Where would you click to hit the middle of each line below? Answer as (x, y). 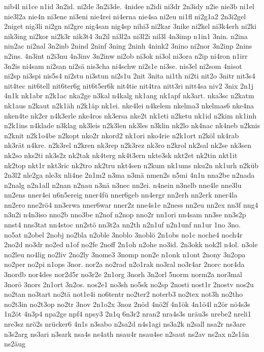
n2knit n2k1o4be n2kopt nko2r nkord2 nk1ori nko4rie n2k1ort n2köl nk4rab (122, 135)
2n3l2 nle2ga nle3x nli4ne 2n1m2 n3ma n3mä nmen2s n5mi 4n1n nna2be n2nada (129, 175)
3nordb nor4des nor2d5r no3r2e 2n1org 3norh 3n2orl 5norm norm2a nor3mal (123, 274)
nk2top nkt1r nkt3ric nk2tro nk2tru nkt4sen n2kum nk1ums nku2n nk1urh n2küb (131, 165)
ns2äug (15, 344)
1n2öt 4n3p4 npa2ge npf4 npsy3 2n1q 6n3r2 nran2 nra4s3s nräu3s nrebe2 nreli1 (128, 314)
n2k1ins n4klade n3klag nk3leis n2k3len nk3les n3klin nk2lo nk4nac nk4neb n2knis (132, 125)
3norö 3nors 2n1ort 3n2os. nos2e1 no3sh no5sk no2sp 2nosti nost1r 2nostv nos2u (129, 284)
